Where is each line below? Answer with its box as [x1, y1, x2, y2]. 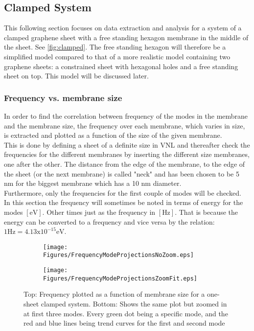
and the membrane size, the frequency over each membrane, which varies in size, [4, 120, 245, 130]
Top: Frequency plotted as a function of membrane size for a [23, 289, 205, 299]
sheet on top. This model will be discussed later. [4, 71, 149, 81]
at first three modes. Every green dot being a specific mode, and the [23, 308, 228, 318]
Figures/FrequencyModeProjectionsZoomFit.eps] [43, 275, 197, 282]
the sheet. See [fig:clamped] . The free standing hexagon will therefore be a [4, 42, 226, 52]
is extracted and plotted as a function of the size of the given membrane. [4, 130, 222, 140]
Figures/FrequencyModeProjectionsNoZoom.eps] [43, 252, 194, 259]
